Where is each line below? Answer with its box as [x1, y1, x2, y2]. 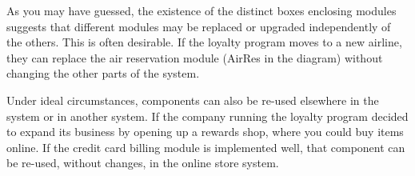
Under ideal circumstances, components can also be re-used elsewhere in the [6, 91, 379, 108]
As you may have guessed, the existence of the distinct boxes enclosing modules [6, 2, 397, 18]
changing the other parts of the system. [6, 65, 200, 82]
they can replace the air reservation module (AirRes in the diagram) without [6, 49, 383, 66]
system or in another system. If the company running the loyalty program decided [6, 107, 409, 124]
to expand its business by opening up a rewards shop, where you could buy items [6, 123, 404, 140]
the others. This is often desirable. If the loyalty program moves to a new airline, [6, 34, 402, 50]
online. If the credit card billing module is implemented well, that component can [6, 138, 405, 155]
